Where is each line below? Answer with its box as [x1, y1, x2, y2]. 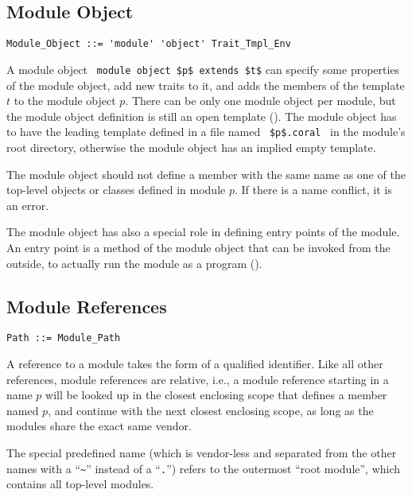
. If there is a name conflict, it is [234, 181, 392, 198]
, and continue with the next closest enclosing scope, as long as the [48, 402, 374, 418]
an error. [6, 196, 49, 213]
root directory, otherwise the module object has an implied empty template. [6, 138, 376, 155]
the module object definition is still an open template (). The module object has [6, 107, 397, 124]
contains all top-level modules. [6, 476, 154, 492]
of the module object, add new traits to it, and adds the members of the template [6, 76, 405, 93]
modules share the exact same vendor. [6, 417, 192, 434]
